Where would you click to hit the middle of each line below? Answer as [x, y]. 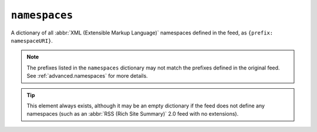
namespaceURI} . [32, 40]
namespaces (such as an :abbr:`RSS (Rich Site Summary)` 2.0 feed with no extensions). [133, 114]
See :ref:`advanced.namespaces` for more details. [87, 76]
